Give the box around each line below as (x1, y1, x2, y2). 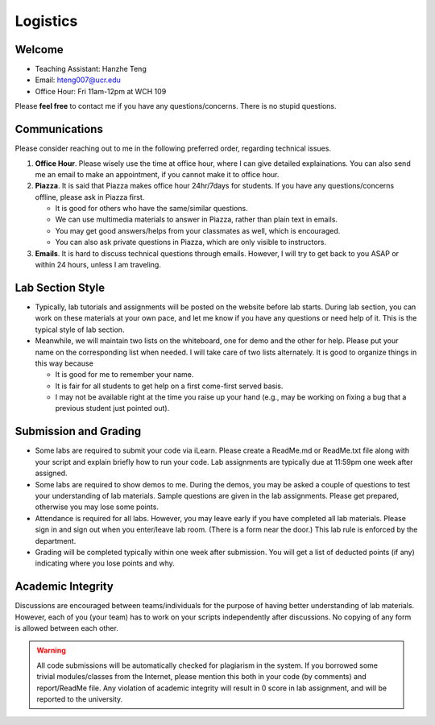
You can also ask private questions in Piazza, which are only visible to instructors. (55, 238, 326, 247)
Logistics (14, 12, 78, 30)
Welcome (14, 43, 64, 56)
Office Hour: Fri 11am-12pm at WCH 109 (35, 86, 167, 96)
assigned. (35, 468, 68, 478)
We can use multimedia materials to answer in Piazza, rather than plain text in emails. (55, 214, 338, 225)
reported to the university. (36, 694, 123, 704)
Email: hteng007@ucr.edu (35, 75, 121, 85)
